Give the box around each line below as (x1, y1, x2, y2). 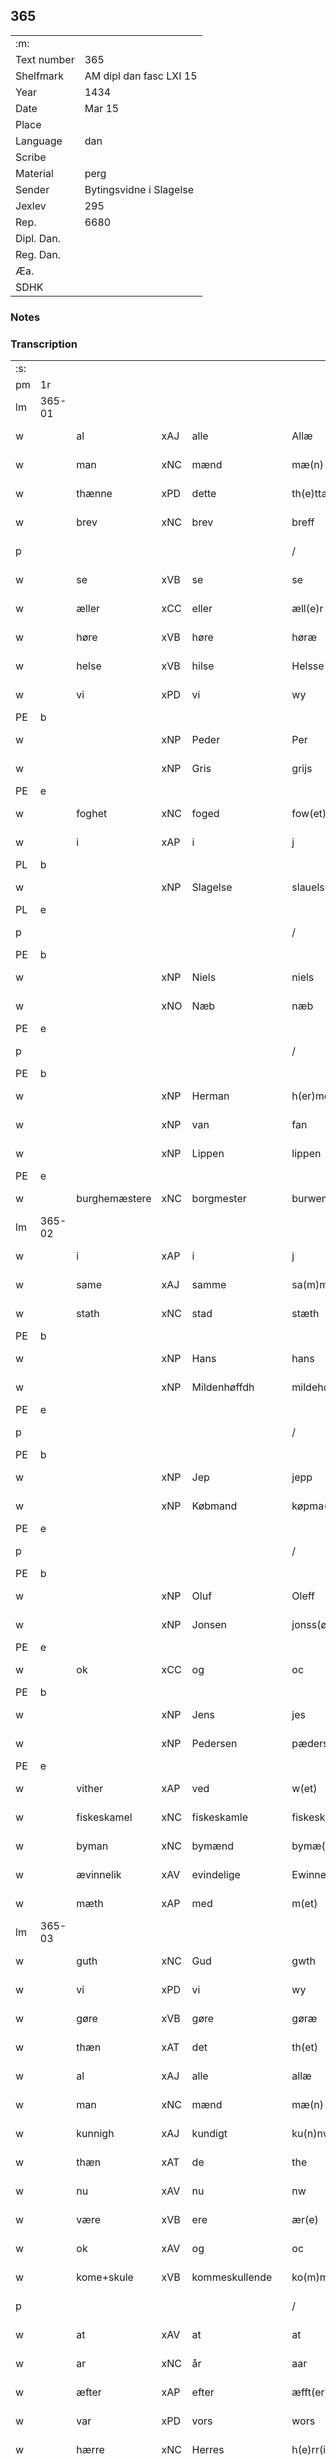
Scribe (15, 150, 47, 164)
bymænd (191, 1839, 235, 1853)
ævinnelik (76, 1868, 122, 1882)
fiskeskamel (76, 1810, 133, 1824)
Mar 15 (84, 101, 120, 115)
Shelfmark (15, 69, 64, 83)
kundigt (191, 2127, 228, 2141)
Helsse (291, 659, 325, 673)
